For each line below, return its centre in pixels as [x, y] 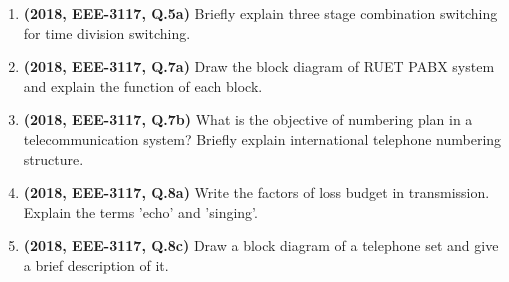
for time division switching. [107, 32]
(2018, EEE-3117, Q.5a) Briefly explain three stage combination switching [260, 13]
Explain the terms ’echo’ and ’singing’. [140, 211]
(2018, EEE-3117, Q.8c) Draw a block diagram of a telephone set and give [261, 245]
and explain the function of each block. [143, 85]
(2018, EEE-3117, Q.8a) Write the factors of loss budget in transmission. [256, 192]
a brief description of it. [96, 264]
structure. [53, 158]
